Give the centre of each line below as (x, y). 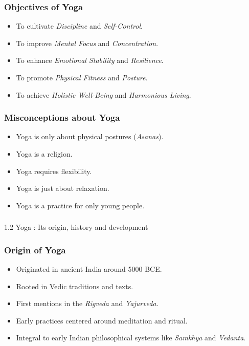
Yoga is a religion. (44, 154)
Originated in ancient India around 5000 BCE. (89, 269)
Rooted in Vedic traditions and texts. (75, 286)
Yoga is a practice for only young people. (80, 205)
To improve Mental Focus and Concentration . (87, 43)
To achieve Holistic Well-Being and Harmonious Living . (104, 94)
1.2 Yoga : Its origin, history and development (76, 227)
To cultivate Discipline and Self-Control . (79, 26)
